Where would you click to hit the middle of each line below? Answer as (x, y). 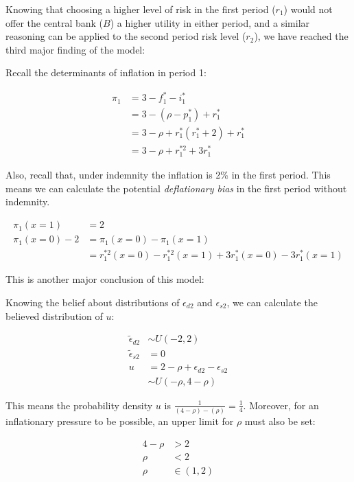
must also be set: (280, 421)
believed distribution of (54, 315)
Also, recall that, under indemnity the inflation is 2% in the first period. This (168, 175)
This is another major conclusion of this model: (105, 279)
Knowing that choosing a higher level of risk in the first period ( (141, 9)
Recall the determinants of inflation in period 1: (106, 72)
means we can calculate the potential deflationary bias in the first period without (176, 188)
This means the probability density (79, 405)
